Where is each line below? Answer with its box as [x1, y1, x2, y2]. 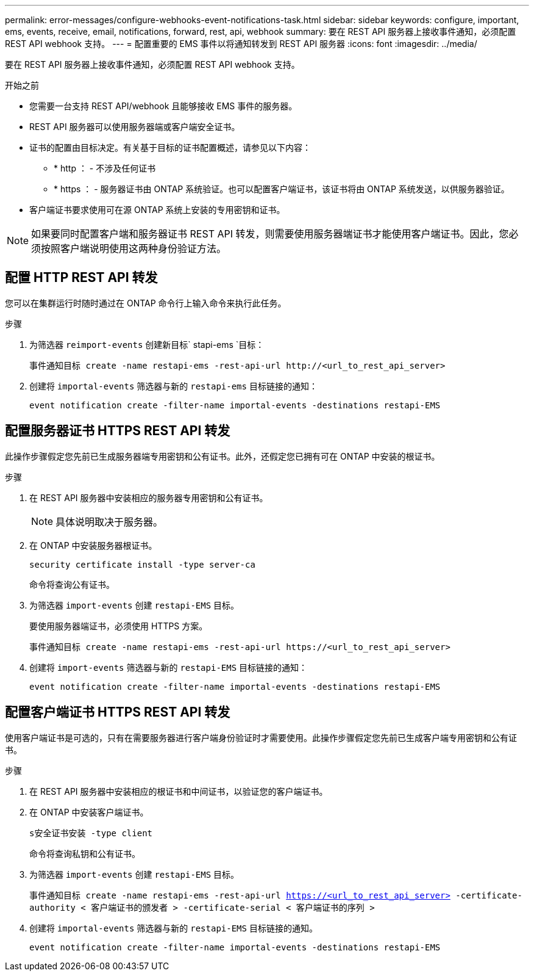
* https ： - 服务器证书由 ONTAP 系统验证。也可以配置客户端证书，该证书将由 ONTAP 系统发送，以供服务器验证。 [54, 184, 510, 194]
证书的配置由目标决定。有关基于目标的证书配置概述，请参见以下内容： [29, 142, 311, 153]
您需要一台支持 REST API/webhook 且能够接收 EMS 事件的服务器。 [29, 101, 297, 111]
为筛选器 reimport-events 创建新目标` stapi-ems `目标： [29, 339, 265, 350]
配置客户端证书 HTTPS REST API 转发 [5, 704, 230, 720]
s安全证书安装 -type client [29, 828, 153, 838]
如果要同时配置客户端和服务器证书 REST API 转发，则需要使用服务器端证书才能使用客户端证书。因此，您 [31, 228, 509, 240]
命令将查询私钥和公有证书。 [29, 848, 140, 859]
